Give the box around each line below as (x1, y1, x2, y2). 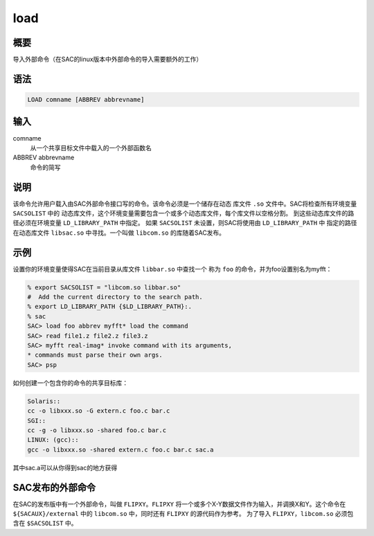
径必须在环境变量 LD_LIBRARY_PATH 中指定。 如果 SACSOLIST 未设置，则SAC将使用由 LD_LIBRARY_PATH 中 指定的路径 (12, 219, 357, 227)
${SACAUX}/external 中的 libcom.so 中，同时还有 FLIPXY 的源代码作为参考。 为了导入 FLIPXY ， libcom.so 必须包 (12, 510, 354, 518)
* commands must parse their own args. (27, 351, 163, 359)
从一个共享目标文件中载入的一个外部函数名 (30, 143, 152, 152)
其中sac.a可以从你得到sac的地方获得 (12, 463, 118, 472)
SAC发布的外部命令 (12, 481, 96, 493)
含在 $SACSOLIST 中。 (12, 519, 78, 528)
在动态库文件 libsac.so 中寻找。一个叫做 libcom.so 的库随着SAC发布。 (12, 229, 225, 237)
